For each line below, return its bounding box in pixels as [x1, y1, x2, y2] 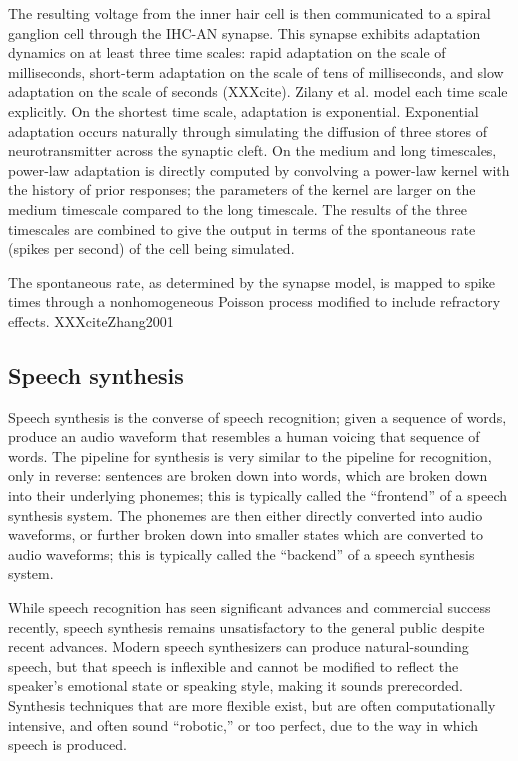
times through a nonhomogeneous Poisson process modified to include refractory [8, 291, 501, 312]
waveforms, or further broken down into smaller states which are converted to [8, 524, 484, 545]
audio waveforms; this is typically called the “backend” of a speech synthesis [8, 543, 475, 564]
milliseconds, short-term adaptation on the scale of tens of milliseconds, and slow [8, 61, 504, 82]
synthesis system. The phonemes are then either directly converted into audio [8, 504, 483, 525]
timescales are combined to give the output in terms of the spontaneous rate [8, 218, 476, 239]
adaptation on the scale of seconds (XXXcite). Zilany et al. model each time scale [8, 81, 508, 102]
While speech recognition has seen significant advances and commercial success [8, 597, 491, 618]
